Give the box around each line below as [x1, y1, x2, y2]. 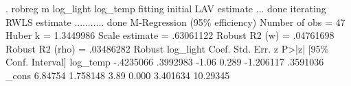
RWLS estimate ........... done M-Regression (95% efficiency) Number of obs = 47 [5, 14, 346, 29]
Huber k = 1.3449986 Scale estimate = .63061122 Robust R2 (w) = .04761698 [5, 28, 335, 42]
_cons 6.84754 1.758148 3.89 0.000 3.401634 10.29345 [5, 68, 230, 82]
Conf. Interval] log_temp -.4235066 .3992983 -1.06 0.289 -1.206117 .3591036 [5, 55, 324, 69]
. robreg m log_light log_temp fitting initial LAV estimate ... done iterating [5, 1, 326, 15]
